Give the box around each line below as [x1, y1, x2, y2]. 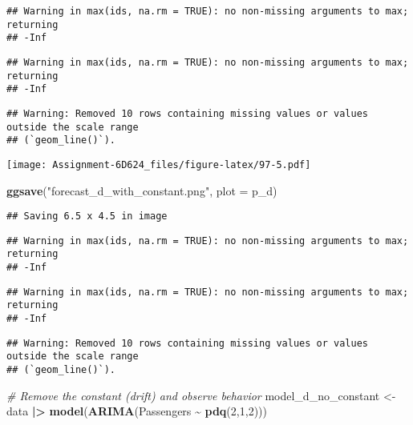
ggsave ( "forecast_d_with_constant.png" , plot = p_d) [6, 182, 277, 198]
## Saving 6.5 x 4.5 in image [6, 210, 168, 223]
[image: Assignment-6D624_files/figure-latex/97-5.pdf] [6, 158, 311, 170]
